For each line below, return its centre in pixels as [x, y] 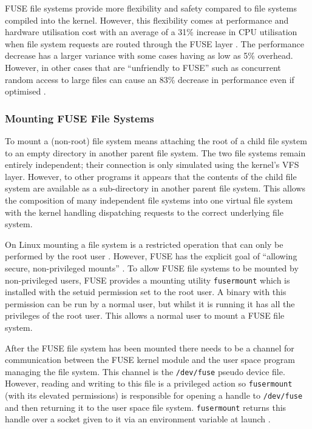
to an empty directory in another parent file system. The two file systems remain [155, 152]
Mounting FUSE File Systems [80, 118]
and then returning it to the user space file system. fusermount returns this [146, 407]
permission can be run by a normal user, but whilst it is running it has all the [150, 303]
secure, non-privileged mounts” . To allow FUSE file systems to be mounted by [152, 268]
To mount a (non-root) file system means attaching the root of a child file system [156, 140]
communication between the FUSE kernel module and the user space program [150, 360]
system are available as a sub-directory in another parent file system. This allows [155, 188]
